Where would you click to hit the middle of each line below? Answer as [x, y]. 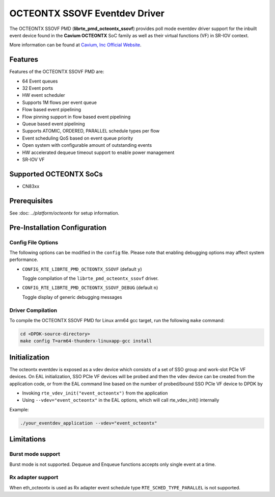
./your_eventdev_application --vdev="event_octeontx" [89, 423]
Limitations [28, 439]
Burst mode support [35, 454]
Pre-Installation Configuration [58, 228]
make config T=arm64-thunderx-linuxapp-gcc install [86, 341]
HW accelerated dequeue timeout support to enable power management [98, 152]
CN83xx [31, 186]
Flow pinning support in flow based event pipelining [76, 117]
